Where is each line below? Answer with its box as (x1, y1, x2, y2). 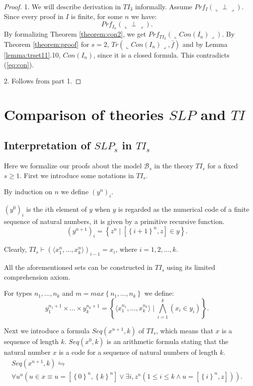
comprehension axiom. (4, 271, 70, 282)
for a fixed (207, 161, 238, 171)
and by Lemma (182, 39, 228, 49)
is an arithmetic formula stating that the (106, 336, 229, 346)
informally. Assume (135, 1, 192, 11)
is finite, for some (71, 11, 123, 21)
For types (4, 288, 32, 298)
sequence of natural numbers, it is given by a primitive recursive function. (4, 216, 225, 226)
